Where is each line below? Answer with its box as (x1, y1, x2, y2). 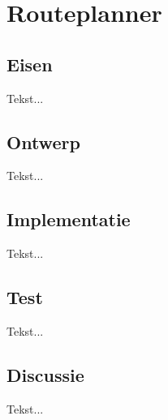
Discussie (6, 362, 84, 387)
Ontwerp (6, 129, 80, 154)
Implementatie (6, 207, 131, 232)
